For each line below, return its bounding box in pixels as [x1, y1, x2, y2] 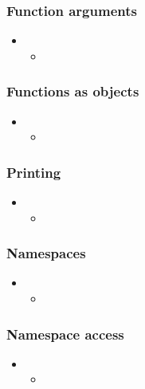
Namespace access [6, 324, 124, 344]
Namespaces [6, 243, 86, 263]
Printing [6, 162, 61, 182]
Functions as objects [6, 81, 139, 101]
